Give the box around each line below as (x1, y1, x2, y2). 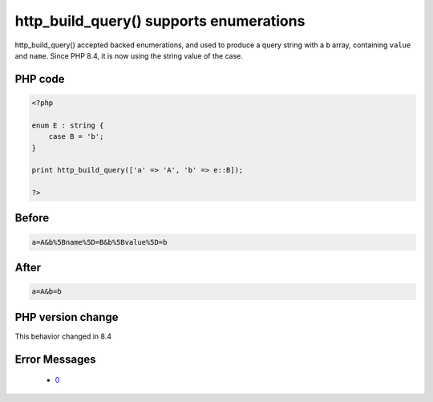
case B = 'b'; (48, 132, 104, 141)
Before (14, 211, 50, 225)
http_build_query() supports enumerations (14, 12, 306, 30)
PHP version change (14, 310, 119, 324)
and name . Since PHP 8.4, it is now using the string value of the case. (14, 51, 244, 60)
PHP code (14, 72, 65, 86)
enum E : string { (31, 120, 104, 130)
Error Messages (14, 352, 96, 366)
